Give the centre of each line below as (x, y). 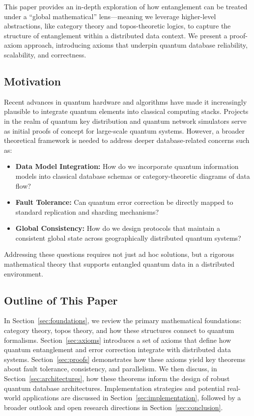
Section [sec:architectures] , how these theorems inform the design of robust (117, 378)
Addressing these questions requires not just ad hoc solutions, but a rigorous (119, 254)
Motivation (32, 81)
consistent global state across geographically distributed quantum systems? (128, 237)
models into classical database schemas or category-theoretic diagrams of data (133, 176)
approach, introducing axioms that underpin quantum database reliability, (136, 45)
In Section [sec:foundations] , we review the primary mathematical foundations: (123, 320)
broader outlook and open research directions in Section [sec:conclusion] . (113, 407)
